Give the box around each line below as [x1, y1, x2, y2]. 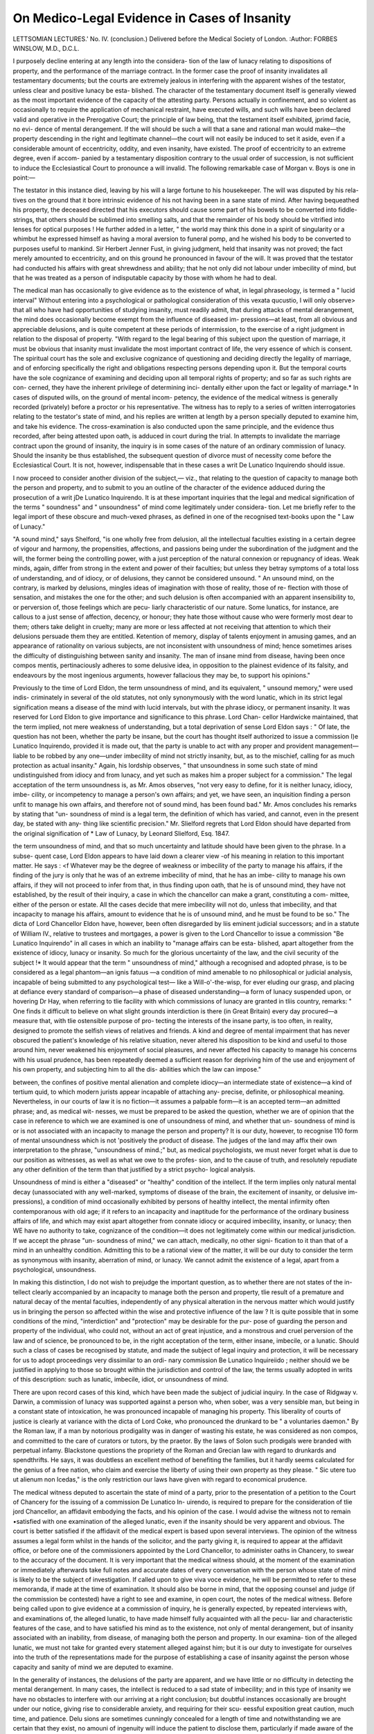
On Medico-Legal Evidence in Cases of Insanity [12, 10, 292, 26]
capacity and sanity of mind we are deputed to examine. [12, 1663, 174, 1671]
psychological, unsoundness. [12, 1265, 97, 1273]
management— [314, 742, 359, 750]
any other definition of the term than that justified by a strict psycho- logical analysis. [12, 1165, 256, 1174]
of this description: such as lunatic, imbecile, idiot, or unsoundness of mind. [12, 1375, 229, 1384]
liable [12, 751, 28, 759]
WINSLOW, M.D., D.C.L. [12, 44, 80, 52]
